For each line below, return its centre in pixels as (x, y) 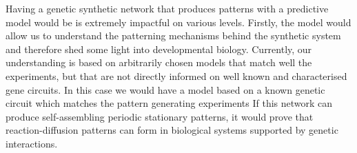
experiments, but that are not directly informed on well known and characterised (176, 75)
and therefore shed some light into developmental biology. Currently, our (159, 49)
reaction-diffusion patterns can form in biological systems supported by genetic (172, 130)
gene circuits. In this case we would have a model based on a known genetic (165, 89)
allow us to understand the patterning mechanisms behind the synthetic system (173, 35)
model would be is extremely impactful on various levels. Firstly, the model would (178, 22)
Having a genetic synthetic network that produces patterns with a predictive (167, 8)
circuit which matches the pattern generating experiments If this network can (169, 103)
